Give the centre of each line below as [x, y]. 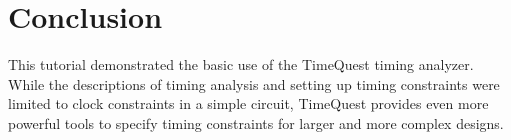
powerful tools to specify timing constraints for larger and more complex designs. [256, 122]
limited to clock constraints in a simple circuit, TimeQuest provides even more [248, 103]
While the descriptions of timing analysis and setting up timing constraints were [254, 83]
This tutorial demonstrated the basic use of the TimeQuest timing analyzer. [241, 64]
